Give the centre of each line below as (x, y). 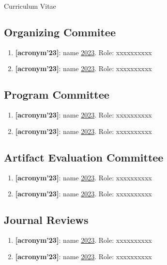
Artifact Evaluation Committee (84, 157)
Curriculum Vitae (30, 6)
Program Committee (57, 95)
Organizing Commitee (60, 32)
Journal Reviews (46, 220)
